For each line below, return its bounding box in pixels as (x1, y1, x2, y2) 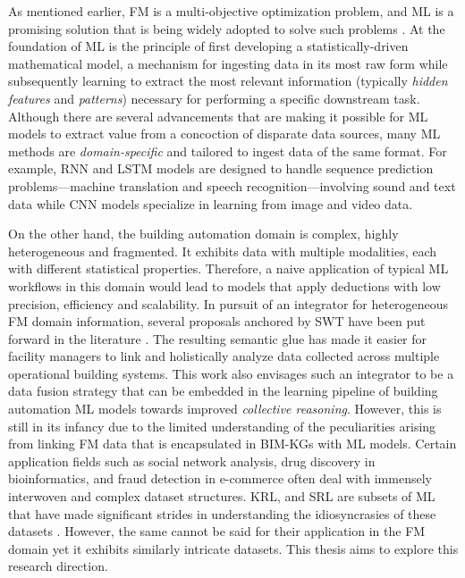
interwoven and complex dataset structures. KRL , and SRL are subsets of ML (8, 487, 435, 506)
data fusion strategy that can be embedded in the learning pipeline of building (8, 381, 438, 400)
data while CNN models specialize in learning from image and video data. (8, 194, 413, 213)
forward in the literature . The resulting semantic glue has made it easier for (8, 329, 427, 348)
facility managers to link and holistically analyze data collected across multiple (8, 347, 440, 365)
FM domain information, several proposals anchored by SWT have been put (8, 312, 426, 331)
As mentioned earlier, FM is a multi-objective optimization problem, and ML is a (8, 2, 454, 20)
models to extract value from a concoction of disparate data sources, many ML (8, 124, 441, 143)
